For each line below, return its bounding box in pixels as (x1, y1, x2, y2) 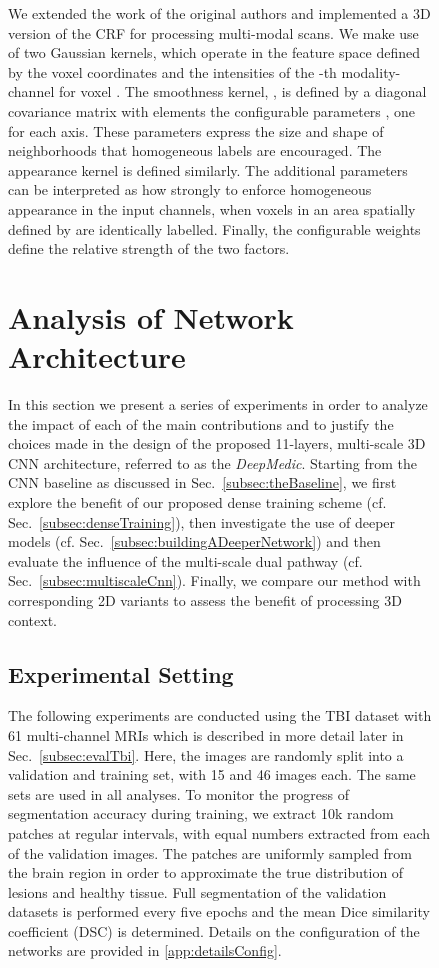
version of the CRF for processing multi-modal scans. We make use (8, 22, 419, 43)
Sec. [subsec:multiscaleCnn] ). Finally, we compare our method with (8, 570, 421, 591)
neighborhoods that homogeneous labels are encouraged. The (8, 140, 382, 161)
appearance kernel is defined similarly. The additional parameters (8, 159, 408, 180)
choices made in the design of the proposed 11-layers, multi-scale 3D (8, 433, 426, 454)
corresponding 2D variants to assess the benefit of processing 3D (8, 589, 402, 610)
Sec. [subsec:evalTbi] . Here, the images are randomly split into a (8, 744, 404, 765)
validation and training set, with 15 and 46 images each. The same (8, 764, 416, 785)
